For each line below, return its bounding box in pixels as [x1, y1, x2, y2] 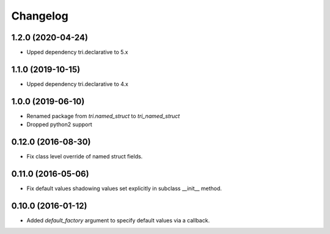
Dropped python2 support [26, 121, 93, 128]
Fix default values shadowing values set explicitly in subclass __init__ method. [26, 185, 222, 192]
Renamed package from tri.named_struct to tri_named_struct [26, 112, 180, 119]
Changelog [11, 9, 68, 23]
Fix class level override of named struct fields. [26, 153, 143, 160]
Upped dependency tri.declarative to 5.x [26, 49, 128, 56]
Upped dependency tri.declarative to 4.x [26, 80, 128, 88]
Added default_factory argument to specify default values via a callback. [26, 216, 210, 224]
